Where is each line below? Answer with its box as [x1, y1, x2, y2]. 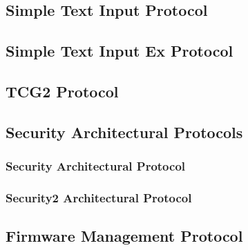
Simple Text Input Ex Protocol [6, 40, 233, 61]
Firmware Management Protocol [6, 225, 243, 247]
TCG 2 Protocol [6, 80, 119, 102]
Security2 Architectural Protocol [6, 189, 192, 206]
